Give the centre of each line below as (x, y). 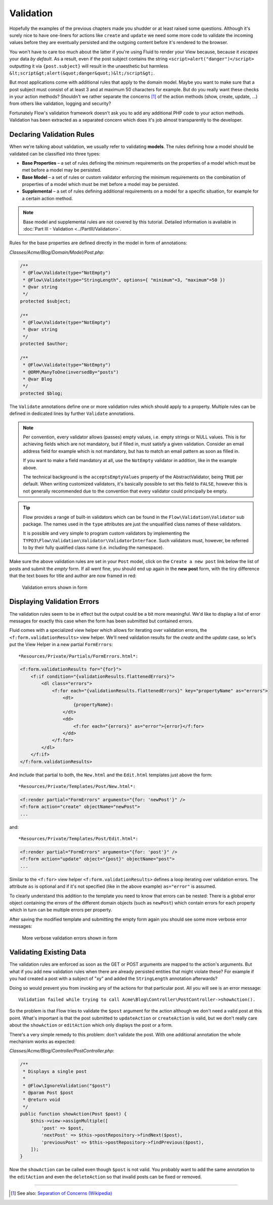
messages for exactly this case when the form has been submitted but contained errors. (101, 621)
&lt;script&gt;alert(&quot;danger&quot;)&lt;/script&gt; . (82, 73)
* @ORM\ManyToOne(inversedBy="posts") (71, 372)
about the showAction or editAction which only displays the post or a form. (91, 1025)
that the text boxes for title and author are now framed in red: (73, 576)
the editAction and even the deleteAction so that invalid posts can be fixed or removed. (106, 1177)
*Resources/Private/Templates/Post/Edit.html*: (78, 839)
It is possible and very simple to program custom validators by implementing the (106, 533)
